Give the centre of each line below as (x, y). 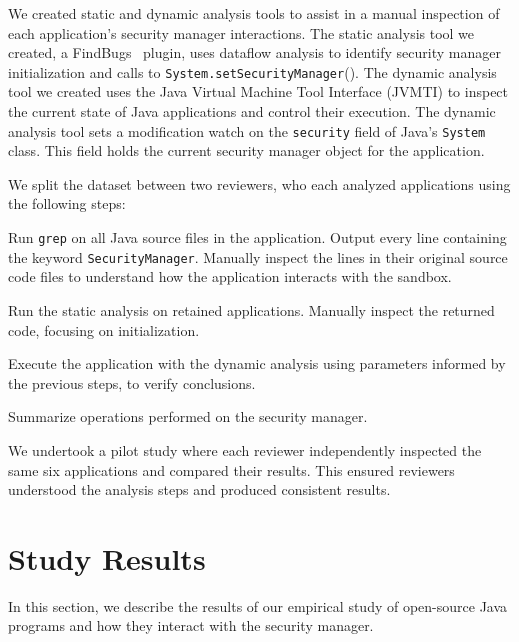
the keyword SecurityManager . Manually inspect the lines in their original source (258, 256)
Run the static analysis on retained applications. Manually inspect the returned (251, 309)
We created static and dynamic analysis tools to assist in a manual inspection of (254, 13)
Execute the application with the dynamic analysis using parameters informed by (257, 363)
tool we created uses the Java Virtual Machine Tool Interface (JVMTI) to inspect (258, 91)
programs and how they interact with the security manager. (191, 625)
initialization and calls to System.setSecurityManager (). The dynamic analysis (252, 71)
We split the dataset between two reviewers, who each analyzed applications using (259, 183)
